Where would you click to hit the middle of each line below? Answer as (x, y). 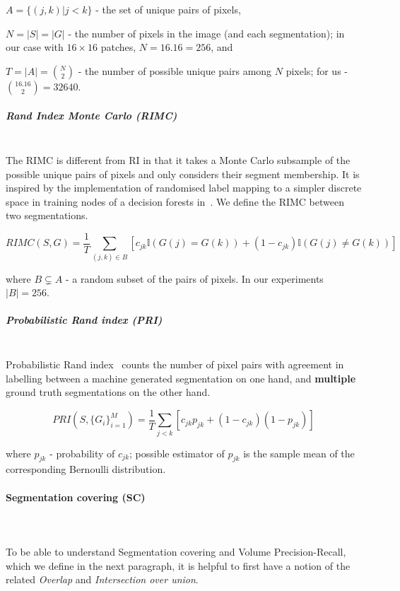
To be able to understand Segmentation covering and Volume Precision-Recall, (176, 551)
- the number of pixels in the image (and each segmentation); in (206, 33)
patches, (118, 47)
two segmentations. (47, 215)
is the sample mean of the (299, 453)
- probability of (82, 453)
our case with (35, 47)
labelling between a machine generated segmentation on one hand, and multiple (181, 378)
